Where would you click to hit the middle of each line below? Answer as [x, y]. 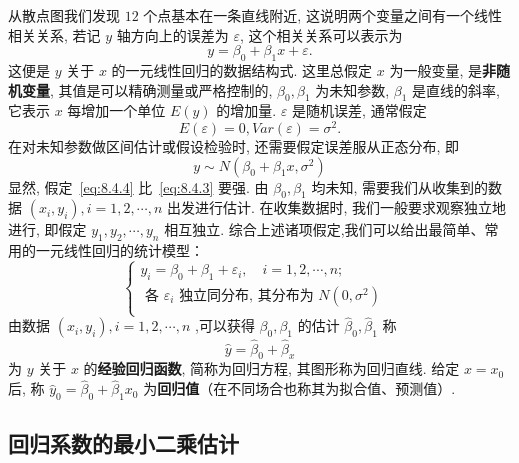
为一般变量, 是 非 [443, 69]
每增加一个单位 [116, 110]
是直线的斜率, [456, 89]
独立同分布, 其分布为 [246, 295]
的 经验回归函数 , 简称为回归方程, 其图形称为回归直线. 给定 [271, 368]
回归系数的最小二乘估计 [123, 443]
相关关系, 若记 [54, 34]
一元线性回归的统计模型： [119, 250]
